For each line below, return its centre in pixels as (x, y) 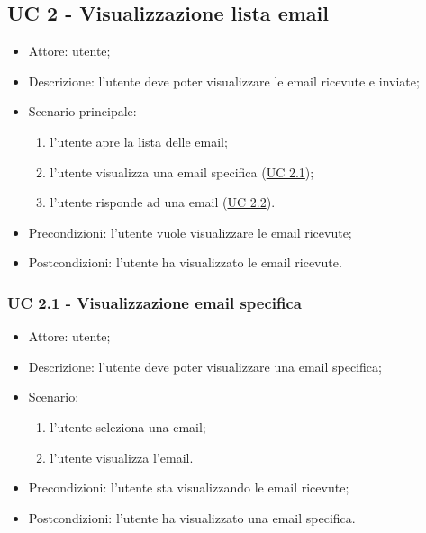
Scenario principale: (82, 111)
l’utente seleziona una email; (128, 426)
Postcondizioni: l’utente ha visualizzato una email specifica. (192, 517)
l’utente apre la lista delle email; (139, 141)
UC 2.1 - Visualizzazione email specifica (154, 302)
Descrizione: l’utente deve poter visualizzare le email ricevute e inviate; (224, 81)
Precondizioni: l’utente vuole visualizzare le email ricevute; (190, 232)
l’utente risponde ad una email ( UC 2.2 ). (163, 202)
